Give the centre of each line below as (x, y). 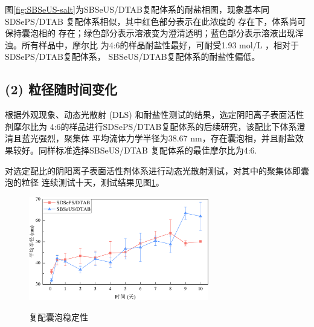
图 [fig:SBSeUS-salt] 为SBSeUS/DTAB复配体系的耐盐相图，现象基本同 (137, 9)
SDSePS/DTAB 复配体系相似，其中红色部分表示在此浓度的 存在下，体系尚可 (155, 21)
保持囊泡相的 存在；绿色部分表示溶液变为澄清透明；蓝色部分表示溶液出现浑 (154, 33)
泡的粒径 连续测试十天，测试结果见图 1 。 (85, 182)
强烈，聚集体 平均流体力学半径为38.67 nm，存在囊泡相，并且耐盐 (167, 138)
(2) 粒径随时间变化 (61, 89)
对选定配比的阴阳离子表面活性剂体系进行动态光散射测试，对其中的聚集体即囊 (157, 170)
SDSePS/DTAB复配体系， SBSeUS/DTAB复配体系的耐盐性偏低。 (133, 57)
